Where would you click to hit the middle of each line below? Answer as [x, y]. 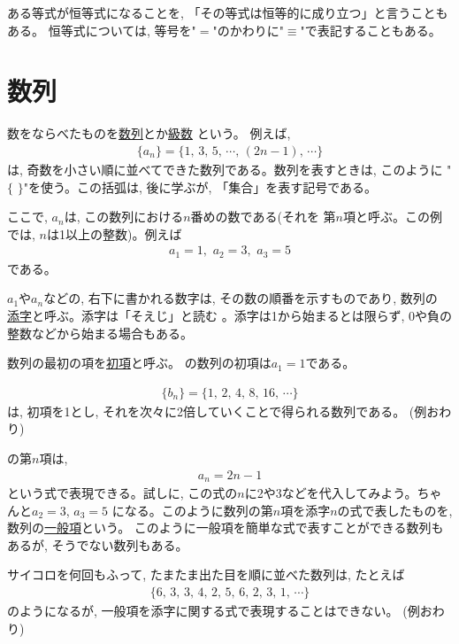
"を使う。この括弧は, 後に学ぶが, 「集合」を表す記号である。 [200, 186]
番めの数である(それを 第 [263, 217]
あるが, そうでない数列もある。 [98, 544]
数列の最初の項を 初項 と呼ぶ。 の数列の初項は [139, 363]
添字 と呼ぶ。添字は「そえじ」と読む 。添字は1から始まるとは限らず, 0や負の [229, 315]
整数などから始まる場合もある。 [100, 333]
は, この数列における [124, 217]
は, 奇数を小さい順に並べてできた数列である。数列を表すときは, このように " [229, 169]
